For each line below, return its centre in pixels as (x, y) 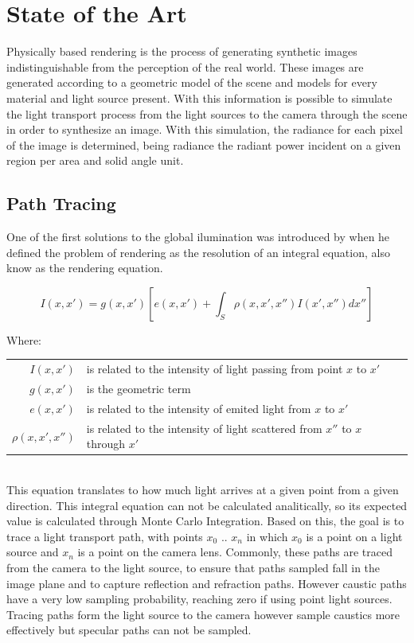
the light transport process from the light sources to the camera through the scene (207, 113)
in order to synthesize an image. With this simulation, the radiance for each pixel (205, 129)
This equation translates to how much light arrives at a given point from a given (203, 490)
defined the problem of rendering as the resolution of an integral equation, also (198, 252)
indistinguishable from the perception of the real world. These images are (185, 66)
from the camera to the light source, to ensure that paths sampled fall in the (193, 567)
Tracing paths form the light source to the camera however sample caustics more (203, 614)
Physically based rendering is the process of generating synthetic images (182, 51)
